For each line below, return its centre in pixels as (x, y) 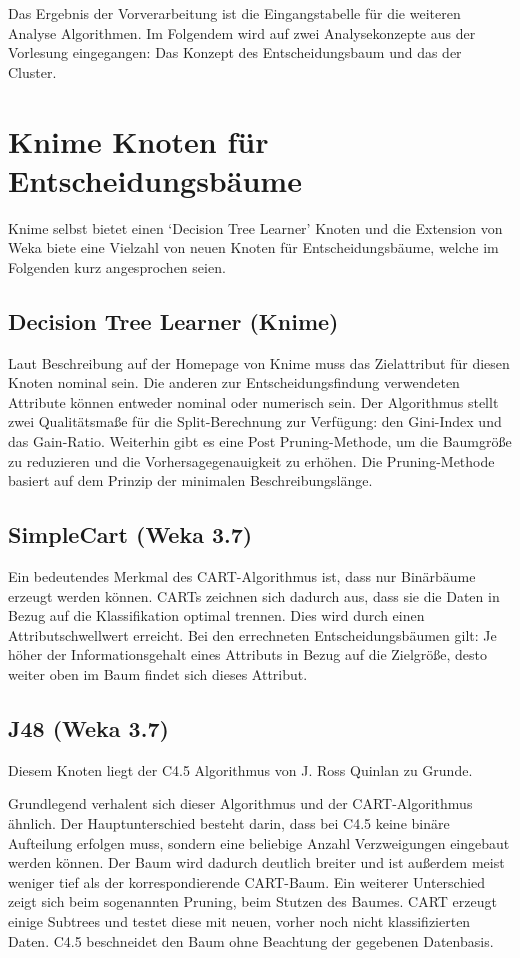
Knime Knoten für (138, 140)
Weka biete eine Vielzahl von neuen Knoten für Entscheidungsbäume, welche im (253, 247)
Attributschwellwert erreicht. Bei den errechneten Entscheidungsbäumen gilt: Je (252, 634)
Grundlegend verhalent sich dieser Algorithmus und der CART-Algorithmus (240, 803)
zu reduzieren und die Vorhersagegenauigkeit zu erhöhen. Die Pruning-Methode (251, 460)
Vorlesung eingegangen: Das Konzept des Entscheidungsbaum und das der (235, 52)
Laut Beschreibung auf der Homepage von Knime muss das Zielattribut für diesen (259, 362)
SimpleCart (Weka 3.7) (130, 534)
